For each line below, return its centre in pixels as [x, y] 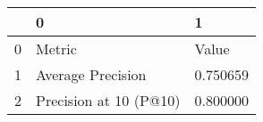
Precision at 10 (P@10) [108, 100]
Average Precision [91, 74]
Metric [56, 49]
